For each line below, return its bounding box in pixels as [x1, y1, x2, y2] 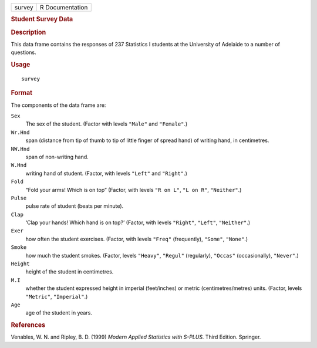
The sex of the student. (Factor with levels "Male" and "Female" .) [25, 120, 188, 127]
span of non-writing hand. [25, 153, 89, 160]
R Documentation [40, 4, 88, 11]
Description [11, 28, 46, 36]
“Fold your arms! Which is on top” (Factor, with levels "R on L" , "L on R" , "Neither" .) [25, 186, 242, 193]
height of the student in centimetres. [25, 268, 114, 275]
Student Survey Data [11, 15, 73, 23]
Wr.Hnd [11, 129, 30, 136]
